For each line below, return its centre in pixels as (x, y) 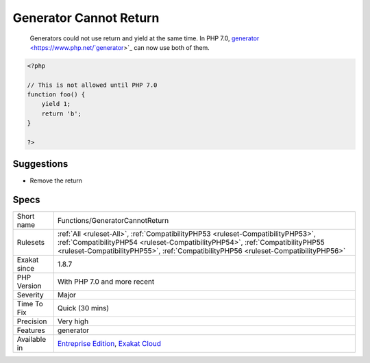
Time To (30, 304)
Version (29, 286)
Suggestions (40, 164)
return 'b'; (62, 113)
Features (31, 330)
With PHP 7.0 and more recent (106, 282)
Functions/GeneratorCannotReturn (113, 221)
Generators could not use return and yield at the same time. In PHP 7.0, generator (145, 38)
